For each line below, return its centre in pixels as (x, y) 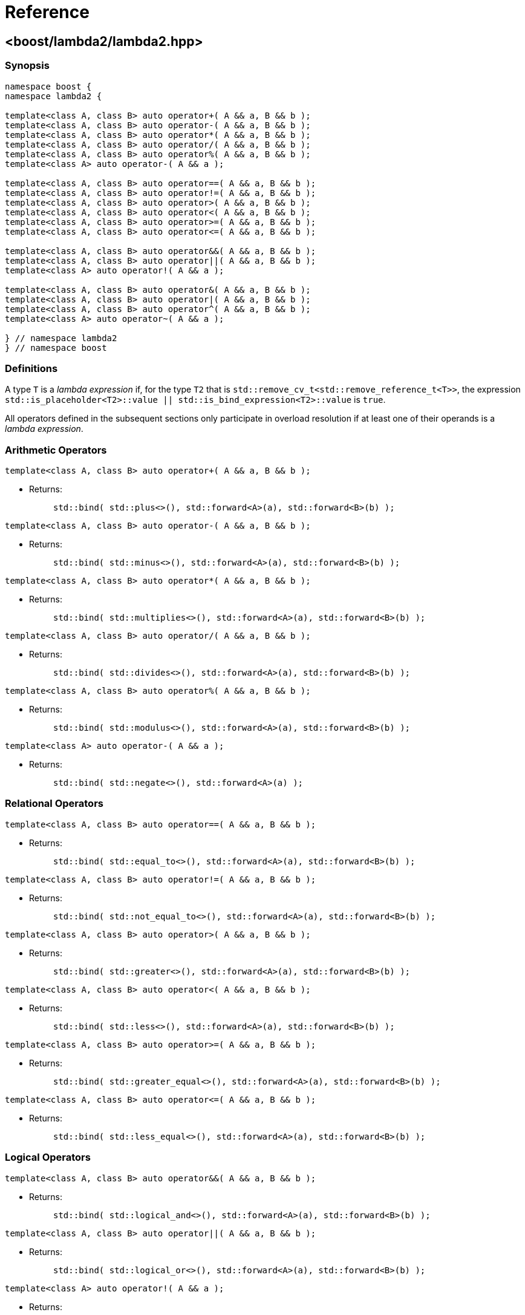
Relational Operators (54, 804)
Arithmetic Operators (56, 450)
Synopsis (27, 66)
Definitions (31, 368)
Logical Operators (48, 1157)
